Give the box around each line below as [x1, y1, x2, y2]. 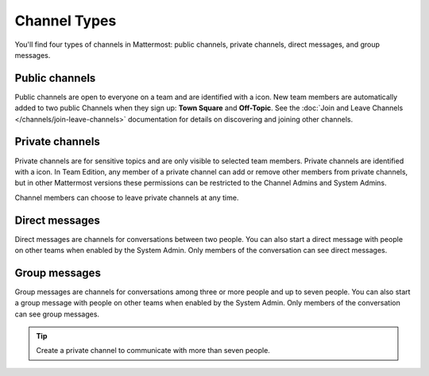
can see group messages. [14, 309, 99, 319]
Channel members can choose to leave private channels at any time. [14, 193, 239, 202]
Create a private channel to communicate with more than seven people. [36, 346, 270, 355]
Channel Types [14, 12, 117, 29]
